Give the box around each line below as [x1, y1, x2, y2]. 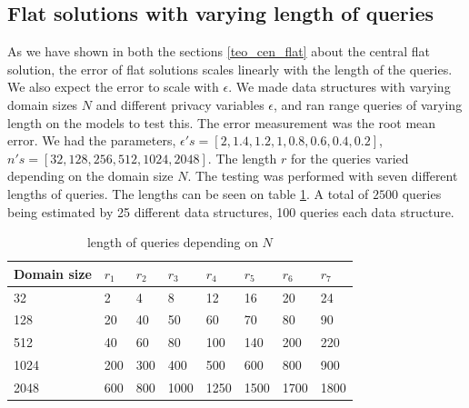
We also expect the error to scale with [7, 77, 219, 96]
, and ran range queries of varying [274, 95, 463, 114]
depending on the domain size [7, 166, 174, 185]
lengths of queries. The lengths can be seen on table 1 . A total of [7, 184, 369, 203]
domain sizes [7, 95, 78, 114]
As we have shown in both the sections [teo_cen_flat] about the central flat [7, 42, 431, 61]
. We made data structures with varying [228, 77, 451, 96]
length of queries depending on [86, 233, 258, 252]
